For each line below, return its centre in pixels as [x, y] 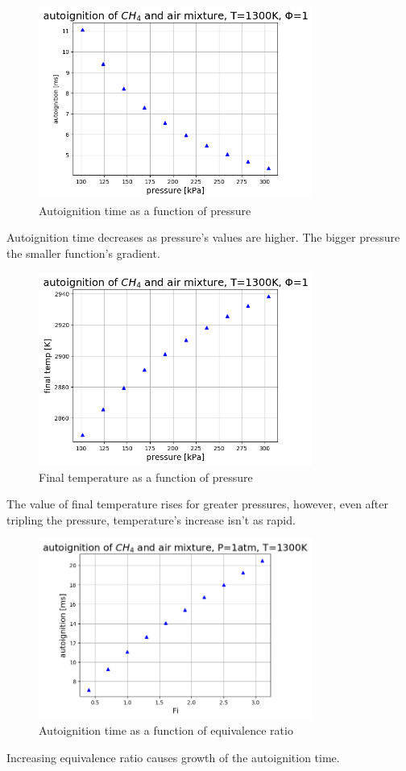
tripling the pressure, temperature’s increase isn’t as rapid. [151, 519]
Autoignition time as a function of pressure [145, 210]
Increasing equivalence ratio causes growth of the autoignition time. [173, 757]
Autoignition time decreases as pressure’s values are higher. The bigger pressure [203, 237]
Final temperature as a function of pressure [146, 477]
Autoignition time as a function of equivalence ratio [166, 730]
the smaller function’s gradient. [83, 253]
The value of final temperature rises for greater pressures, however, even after [198, 504]
